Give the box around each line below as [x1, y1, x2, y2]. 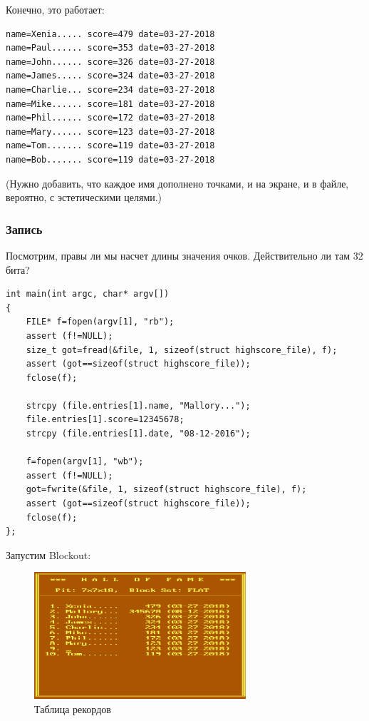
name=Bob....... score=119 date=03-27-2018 [6, 154, 215, 165]
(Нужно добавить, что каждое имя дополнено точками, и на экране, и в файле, [6, 175, 349, 190]
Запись [6, 220, 43, 237]
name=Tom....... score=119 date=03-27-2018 [6, 140, 215, 151]
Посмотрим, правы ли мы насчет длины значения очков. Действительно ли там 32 [6, 247, 363, 262]
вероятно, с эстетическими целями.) [6, 190, 162, 205]
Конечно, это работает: [6, 2, 105, 16]
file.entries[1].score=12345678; [26, 414, 184, 425]
